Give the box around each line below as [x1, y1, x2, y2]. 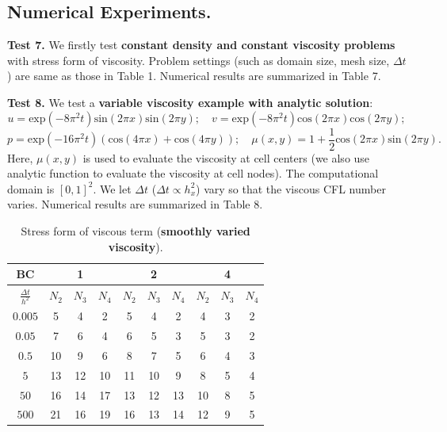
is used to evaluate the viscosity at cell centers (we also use [82, 149, 370, 166]
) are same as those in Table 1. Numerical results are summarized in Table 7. [7, 67, 381, 84]
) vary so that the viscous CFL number [196, 180, 386, 197]
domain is [7, 180, 55, 197]
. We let [93, 180, 132, 197]
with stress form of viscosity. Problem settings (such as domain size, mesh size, [7, 52, 390, 68]
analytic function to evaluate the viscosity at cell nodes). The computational [7, 165, 379, 182]
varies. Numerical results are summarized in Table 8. [7, 196, 263, 212]
